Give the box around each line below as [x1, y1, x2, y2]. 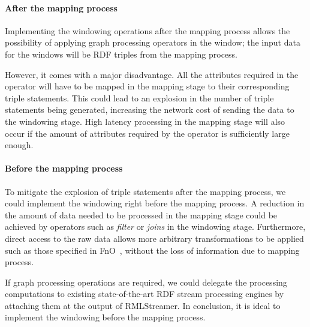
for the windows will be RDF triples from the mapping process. [5, 47, 237, 60]
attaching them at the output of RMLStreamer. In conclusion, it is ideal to [5, 299, 281, 311]
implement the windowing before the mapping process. [5, 311, 206, 323]
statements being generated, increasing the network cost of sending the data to [5, 103, 294, 116]
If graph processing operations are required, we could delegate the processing [5, 275, 287, 288]
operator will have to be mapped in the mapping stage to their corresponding [5, 80, 290, 92]
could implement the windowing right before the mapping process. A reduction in [5, 197, 305, 209]
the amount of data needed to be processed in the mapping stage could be [5, 208, 278, 221]
